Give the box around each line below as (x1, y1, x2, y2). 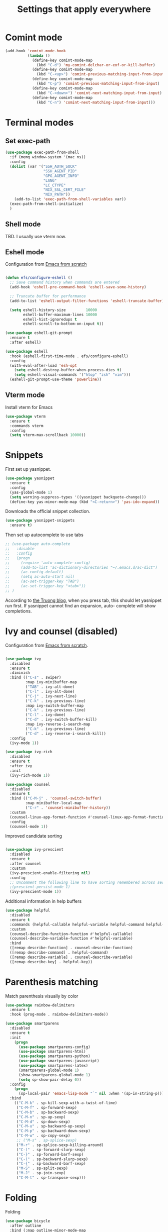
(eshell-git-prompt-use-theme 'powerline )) (9, 377, 101, 382)
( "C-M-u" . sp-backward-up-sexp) (16, 1124, 86, 1129)
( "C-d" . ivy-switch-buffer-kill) (25, 717, 97, 722)
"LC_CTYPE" (43, 182, 66, 188)
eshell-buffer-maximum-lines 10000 (23, 312, 97, 317)
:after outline (9, 1223, 41, 1228)
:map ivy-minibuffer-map (25, 680, 77, 685)
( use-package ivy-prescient (5, 847, 64, 852)
